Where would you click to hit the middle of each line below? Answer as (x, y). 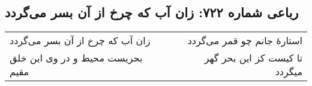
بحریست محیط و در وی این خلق (76, 58)
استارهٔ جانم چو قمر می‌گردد (245, 41)
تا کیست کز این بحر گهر (253, 58)
